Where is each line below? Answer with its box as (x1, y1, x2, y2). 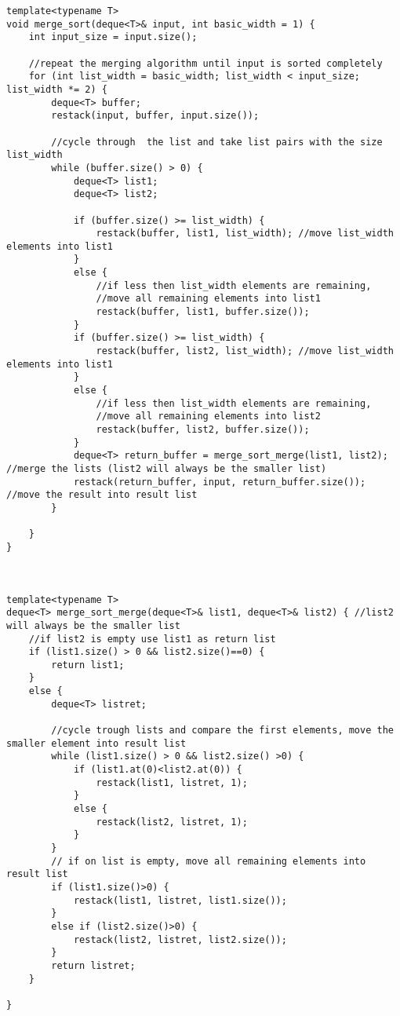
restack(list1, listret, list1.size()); (73, 894, 287, 906)
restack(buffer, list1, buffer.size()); (96, 306, 310, 318)
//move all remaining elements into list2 (96, 411, 321, 422)
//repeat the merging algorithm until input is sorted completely (28, 57, 383, 69)
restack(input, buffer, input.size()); (51, 110, 260, 122)
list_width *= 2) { (6, 83, 107, 95)
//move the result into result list (6, 489, 198, 501)
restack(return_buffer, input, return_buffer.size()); (73, 476, 366, 488)
